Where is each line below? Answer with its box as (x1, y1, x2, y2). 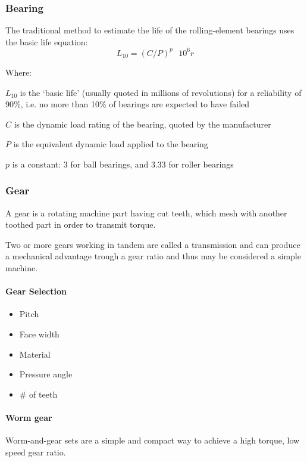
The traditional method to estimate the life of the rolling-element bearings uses (5, 24, 295, 36)
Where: (5, 66, 32, 78)
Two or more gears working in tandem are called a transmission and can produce (5, 238, 300, 250)
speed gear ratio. (5, 445, 66, 458)
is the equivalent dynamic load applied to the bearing (13, 138, 208, 150)
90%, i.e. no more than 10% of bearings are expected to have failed (5, 98, 250, 110)
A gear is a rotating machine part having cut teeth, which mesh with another (5, 206, 287, 219)
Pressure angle (19, 368, 73, 380)
